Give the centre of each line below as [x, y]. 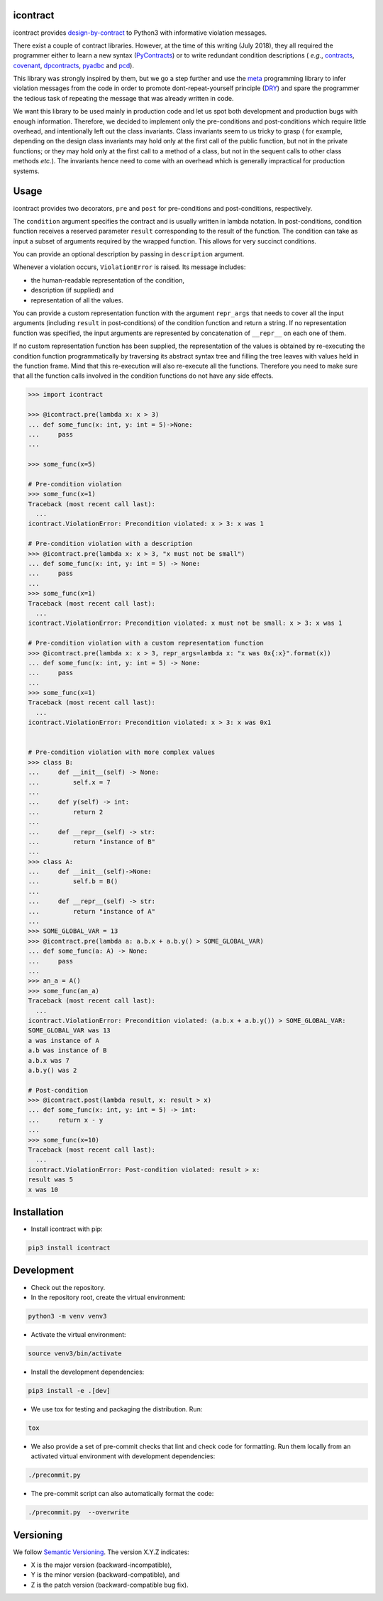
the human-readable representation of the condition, [107, 280]
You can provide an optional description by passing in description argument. [129, 254]
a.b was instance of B [67, 1050]
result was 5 [51, 1180]
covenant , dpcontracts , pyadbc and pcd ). [74, 65]
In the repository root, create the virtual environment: [108, 1297]
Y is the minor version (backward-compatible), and [105, 1575]
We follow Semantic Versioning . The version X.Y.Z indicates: [101, 1552]
